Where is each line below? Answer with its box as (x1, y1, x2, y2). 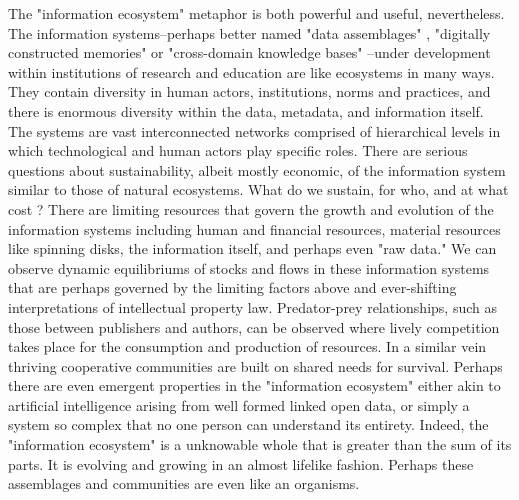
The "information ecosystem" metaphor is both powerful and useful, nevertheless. (8, 3, 505, 23)
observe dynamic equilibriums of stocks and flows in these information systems (8, 257, 490, 278)
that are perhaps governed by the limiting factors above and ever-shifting (8, 277, 457, 298)
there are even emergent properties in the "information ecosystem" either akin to (8, 375, 501, 396)
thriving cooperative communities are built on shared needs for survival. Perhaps (8, 355, 503, 376)
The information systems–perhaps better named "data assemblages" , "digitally (8, 22, 491, 43)
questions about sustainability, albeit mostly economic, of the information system (8, 159, 506, 180)
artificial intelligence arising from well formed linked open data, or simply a (8, 394, 470, 415)
